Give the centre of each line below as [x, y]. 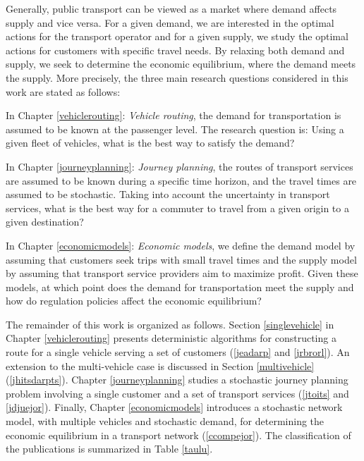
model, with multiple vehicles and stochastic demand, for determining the [165, 421]
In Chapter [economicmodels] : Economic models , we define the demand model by [181, 245]
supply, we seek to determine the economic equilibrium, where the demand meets [181, 64]
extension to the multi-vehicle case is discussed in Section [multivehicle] [160, 365]
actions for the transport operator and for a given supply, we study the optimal [177, 36]
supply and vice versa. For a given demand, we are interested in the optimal [170, 22]
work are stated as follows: [63, 91]
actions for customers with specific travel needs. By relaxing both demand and [175, 50]
